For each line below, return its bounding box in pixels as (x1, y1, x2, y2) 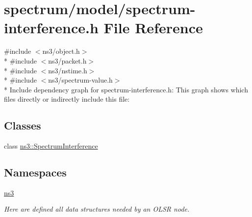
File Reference (103, 18, 203, 38)
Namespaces (4, 165, 67, 180)
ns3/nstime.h (48, 65, 87, 75)
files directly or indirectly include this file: (4, 94, 130, 104)
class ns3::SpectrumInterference (4, 141, 98, 151)
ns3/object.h (42, 46, 80, 56)
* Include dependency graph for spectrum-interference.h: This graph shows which (4, 84, 248, 94)
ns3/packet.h (48, 55, 87, 65)
